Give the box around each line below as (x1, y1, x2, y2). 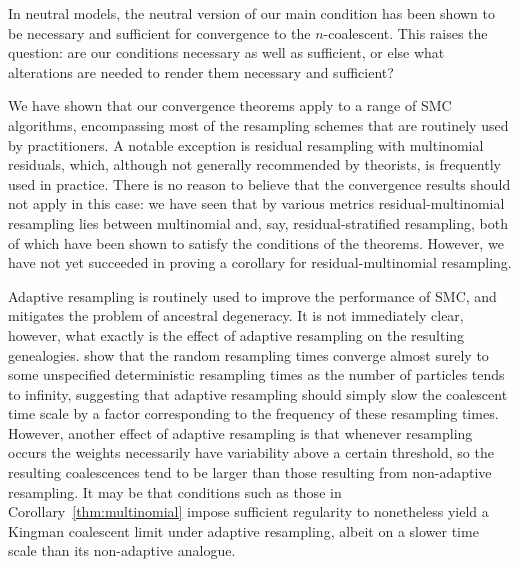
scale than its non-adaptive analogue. (8, 540, 236, 561)
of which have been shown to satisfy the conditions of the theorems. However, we (8, 232, 504, 253)
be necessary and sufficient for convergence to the (8, 22, 311, 43)
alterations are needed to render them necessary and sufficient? (8, 61, 394, 82)
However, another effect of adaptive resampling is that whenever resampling (8, 422, 473, 443)
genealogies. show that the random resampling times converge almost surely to (8, 344, 489, 365)
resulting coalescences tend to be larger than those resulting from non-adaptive (8, 462, 492, 483)
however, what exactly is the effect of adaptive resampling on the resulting (8, 324, 465, 345)
